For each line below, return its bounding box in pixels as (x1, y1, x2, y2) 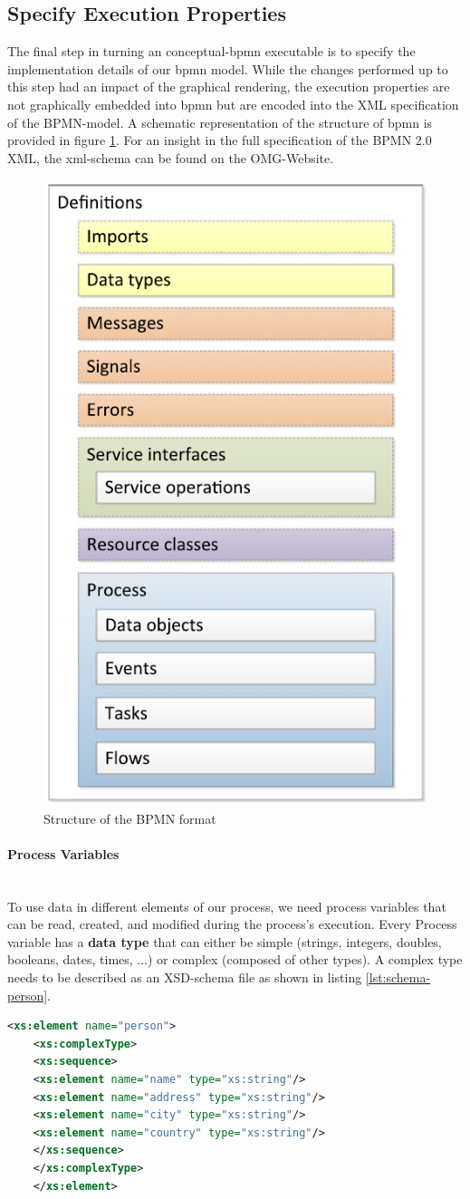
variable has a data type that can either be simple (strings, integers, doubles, (7, 932, 442, 951)
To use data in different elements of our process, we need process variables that (7, 896, 446, 915)
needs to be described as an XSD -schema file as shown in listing (7, 968, 362, 987)
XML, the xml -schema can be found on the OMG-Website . (7, 148, 334, 167)
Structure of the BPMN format (43, 808, 216, 827)
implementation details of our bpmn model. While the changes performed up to (7, 59, 448, 78)
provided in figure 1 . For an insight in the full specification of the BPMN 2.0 (7, 131, 432, 150)
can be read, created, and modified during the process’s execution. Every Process (7, 914, 457, 933)
